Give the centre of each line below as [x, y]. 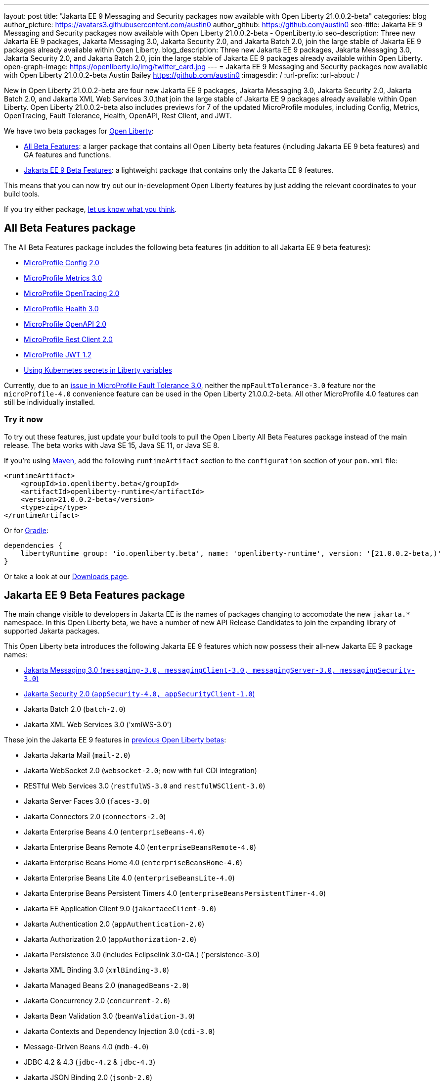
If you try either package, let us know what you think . [90, 209]
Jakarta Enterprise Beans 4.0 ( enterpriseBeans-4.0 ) [114, 832]
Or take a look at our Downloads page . [67, 576]
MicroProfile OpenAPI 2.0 [65, 324]
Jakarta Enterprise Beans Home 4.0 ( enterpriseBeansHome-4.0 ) [133, 863]
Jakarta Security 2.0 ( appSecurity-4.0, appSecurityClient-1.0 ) [139, 694]
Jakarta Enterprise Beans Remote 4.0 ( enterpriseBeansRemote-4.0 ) [140, 847]
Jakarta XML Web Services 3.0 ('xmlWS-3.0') [98, 725]
